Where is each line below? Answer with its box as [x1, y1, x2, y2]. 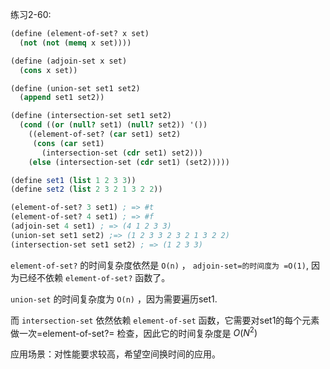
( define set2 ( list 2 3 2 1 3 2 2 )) [10, 184, 163, 195]
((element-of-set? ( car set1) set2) [28, 129, 182, 139]
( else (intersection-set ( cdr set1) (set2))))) [28, 157, 230, 167]
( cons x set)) [19, 65, 78, 75]
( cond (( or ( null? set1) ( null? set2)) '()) [19, 120, 208, 130]
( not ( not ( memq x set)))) [19, 38, 132, 48]
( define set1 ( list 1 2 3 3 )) [10, 175, 137, 185]
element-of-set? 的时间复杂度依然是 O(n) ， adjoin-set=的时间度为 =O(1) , [10, 259, 309, 271]
